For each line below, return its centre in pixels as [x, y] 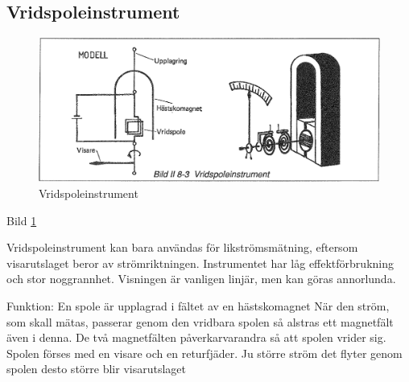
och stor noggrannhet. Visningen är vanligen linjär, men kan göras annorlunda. [201, 279]
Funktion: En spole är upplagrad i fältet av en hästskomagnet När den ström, [198, 306]
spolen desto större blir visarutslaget [96, 369]
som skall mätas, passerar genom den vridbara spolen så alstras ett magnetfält [200, 321]
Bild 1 [22, 220]
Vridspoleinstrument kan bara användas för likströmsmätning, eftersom [182, 247]
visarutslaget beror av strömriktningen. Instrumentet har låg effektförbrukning [200, 263]
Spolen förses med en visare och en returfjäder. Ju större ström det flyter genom [204, 353]
